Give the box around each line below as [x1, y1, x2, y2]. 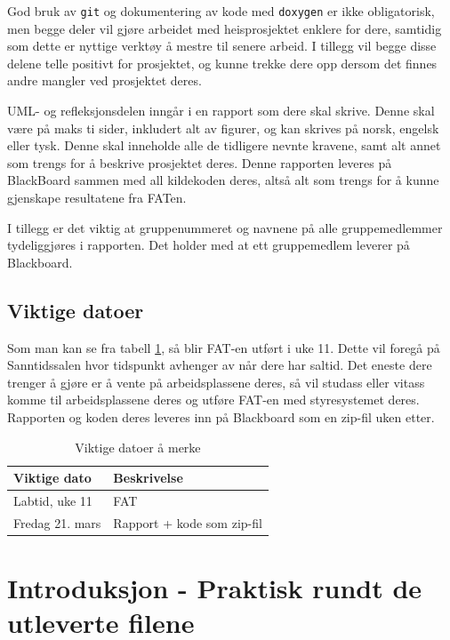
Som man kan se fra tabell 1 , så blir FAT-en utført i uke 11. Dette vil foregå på [7, 338, 440, 356]
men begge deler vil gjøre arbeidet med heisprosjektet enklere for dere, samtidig [7, 19, 442, 37]
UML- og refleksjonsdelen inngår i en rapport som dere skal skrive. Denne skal [7, 101, 435, 120]
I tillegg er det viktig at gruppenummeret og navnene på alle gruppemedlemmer [7, 218, 443, 236]
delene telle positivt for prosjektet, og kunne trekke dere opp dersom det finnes [7, 53, 438, 72]
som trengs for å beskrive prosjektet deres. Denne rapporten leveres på [7, 153, 392, 172]
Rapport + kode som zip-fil [113, 513, 262, 532]
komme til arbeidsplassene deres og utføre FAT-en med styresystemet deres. [7, 390, 420, 409]
